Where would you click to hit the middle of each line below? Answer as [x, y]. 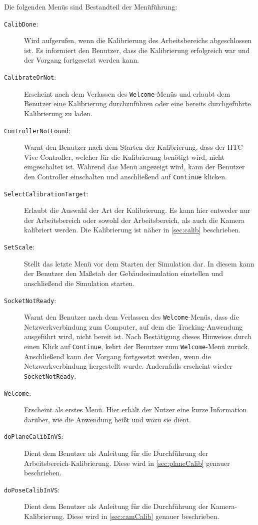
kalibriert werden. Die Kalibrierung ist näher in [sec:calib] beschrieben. [132, 230]
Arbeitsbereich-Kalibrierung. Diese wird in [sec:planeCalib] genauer [127, 463]
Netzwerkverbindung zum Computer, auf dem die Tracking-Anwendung [133, 326]
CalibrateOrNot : [30, 77]
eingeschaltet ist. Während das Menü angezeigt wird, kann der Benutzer [134, 167]
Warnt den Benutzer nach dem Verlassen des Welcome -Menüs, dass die [131, 317]
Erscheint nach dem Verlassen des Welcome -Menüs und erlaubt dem [127, 93]
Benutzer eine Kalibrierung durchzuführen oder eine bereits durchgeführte [137, 103]
